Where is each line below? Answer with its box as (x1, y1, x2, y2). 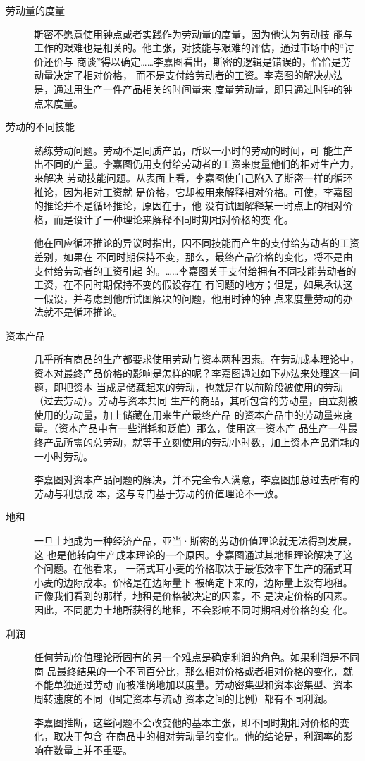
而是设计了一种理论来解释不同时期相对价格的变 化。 (53, 211, 294, 226)
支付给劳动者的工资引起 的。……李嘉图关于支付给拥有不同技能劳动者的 (34, 263, 357, 278)
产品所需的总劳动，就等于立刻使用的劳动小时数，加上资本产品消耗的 (43, 435, 359, 450)
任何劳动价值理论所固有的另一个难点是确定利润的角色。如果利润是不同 (34, 650, 359, 664)
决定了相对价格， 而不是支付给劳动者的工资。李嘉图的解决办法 (53, 68, 343, 82)
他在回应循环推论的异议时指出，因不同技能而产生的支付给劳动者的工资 (34, 235, 359, 250)
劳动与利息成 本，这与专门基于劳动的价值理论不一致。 (34, 485, 284, 500)
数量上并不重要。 (53, 742, 132, 757)
